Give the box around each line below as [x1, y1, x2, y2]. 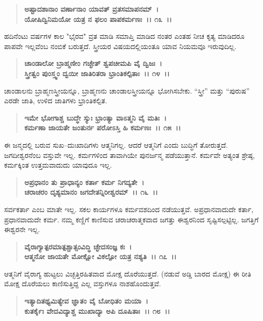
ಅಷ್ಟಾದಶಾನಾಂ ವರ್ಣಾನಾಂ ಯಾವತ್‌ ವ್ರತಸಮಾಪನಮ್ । [24, 4, 159, 14]
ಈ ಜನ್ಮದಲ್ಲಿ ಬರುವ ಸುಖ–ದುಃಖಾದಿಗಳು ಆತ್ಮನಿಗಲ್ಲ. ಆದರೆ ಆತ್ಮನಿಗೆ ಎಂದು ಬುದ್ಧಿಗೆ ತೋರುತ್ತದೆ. [4, 139, 228, 150]
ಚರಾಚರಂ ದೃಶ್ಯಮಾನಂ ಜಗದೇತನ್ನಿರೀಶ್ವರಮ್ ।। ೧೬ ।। [24, 187, 158, 197]
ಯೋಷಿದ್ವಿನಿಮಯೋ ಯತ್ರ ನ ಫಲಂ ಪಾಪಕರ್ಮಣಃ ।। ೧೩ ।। [24, 13, 172, 24]
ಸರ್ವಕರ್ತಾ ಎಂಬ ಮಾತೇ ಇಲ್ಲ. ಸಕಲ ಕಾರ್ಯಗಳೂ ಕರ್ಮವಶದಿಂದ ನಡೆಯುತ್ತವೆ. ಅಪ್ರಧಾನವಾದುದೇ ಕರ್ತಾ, [4, 203, 254, 214]
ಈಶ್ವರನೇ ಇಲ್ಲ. [4, 224, 40, 235]
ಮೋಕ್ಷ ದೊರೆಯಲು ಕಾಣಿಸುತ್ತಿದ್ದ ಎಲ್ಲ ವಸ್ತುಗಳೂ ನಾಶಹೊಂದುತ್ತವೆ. [4, 278, 161, 289]
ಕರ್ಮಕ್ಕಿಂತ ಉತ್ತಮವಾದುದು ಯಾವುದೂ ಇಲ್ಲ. [4, 159, 112, 170]
